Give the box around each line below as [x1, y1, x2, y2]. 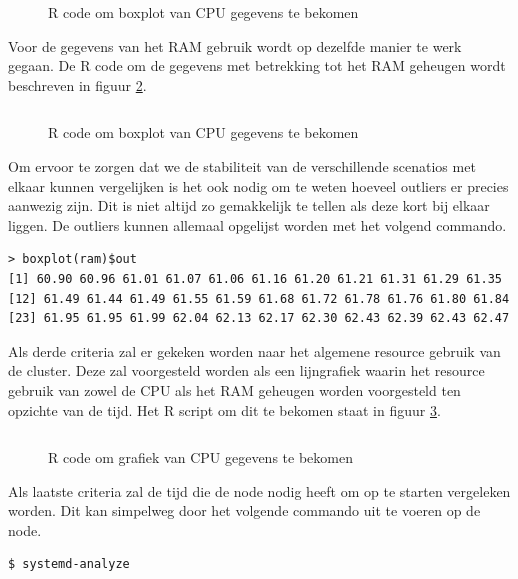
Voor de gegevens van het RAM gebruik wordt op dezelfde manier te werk [8, 35, 462, 56]
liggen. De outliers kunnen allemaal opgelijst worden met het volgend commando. [8, 214, 507, 235]
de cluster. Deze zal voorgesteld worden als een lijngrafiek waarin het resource [8, 360, 485, 381]
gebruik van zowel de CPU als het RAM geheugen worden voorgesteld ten [8, 379, 461, 400]
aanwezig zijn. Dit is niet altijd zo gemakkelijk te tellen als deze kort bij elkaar [8, 195, 490, 216]
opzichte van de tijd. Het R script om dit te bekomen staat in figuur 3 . [8, 399, 441, 420]
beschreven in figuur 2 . [8, 74, 147, 95]
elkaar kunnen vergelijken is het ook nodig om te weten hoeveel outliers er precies [8, 175, 509, 196]
